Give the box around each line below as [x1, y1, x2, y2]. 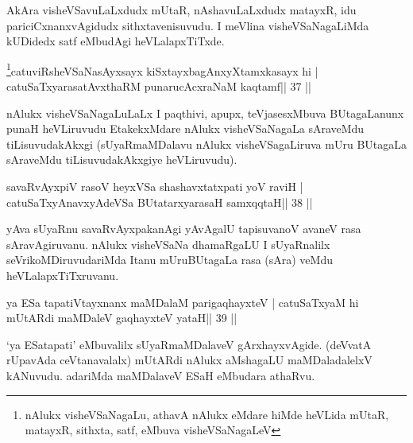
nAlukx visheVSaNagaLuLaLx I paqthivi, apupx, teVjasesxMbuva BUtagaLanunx [6, 104, 404, 121]
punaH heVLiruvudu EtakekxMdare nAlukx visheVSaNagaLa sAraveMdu [6, 120, 365, 137]
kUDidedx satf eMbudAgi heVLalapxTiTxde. [6, 33, 225, 49]
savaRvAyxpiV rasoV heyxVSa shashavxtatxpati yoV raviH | [6, 178, 303, 194]
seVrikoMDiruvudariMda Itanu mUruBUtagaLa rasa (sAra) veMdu [6, 251, 333, 268]
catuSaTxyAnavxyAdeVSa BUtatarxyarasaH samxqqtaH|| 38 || [6, 193, 313, 210]
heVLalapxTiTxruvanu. [6, 266, 119, 283]
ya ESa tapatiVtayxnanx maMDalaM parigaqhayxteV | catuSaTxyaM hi [6, 293, 359, 310]
